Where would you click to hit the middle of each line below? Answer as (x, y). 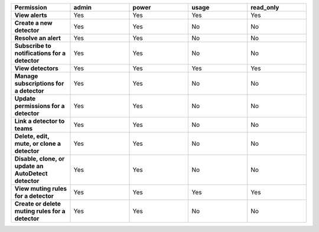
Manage (26, 76)
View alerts (31, 15)
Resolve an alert (38, 38)
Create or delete (38, 204)
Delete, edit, (32, 136)
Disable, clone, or (40, 159)
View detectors (36, 68)
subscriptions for (39, 84)
